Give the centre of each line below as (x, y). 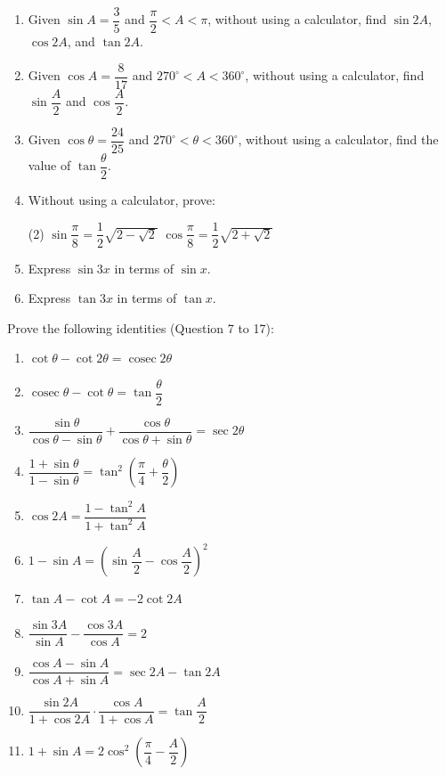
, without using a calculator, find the (338, 139)
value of (49, 165)
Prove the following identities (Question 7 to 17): (141, 327)
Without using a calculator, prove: (122, 199)
